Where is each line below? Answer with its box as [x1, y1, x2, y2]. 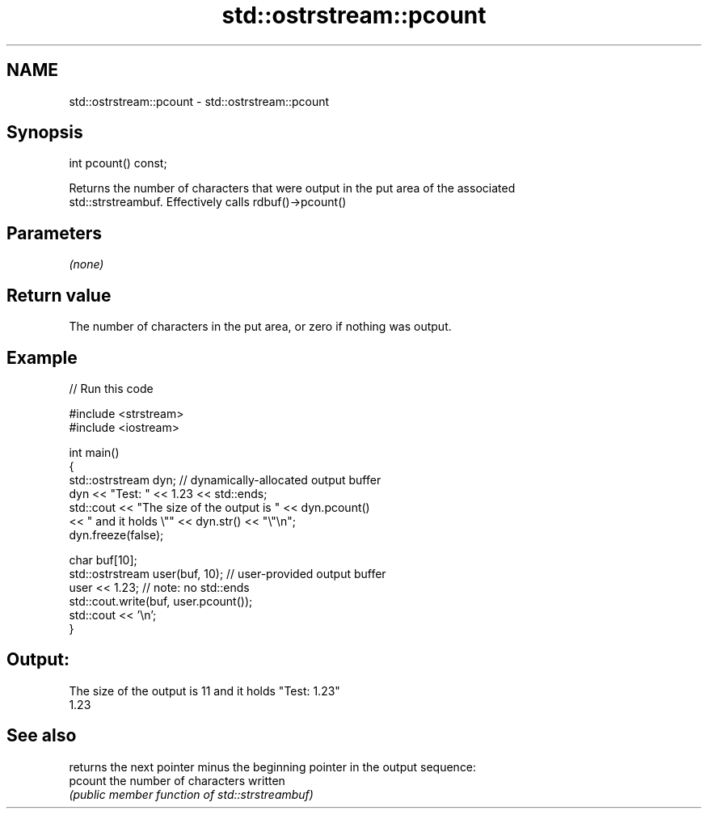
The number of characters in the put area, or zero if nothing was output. [69, 319, 452, 334]
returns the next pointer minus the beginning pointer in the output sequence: [69, 759, 477, 774]
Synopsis [6, 122, 83, 143]
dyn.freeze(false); [69, 527, 164, 542]
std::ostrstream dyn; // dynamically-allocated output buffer [69, 472, 381, 487]
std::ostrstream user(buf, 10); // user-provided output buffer [69, 566, 386, 581]
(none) [69, 257, 104, 272]
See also [6, 725, 77, 746]
